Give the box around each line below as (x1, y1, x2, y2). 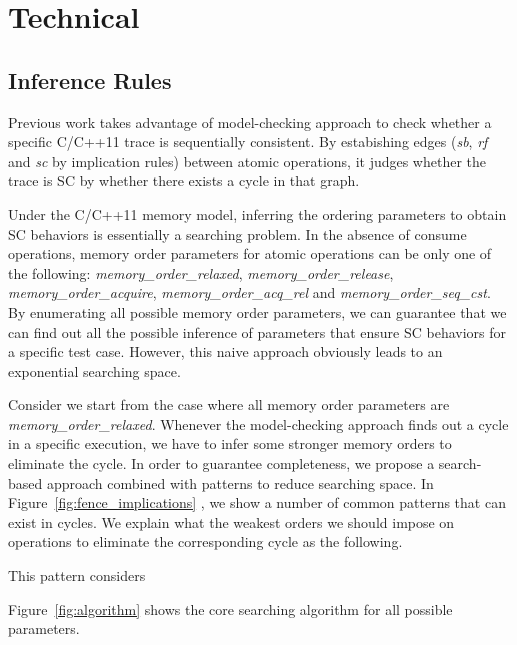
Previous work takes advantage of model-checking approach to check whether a (8, 111, 492, 132)
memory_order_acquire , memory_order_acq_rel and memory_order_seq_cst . (8, 282, 491, 303)
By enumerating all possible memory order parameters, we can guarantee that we (8, 301, 507, 322)
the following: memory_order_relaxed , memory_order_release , (8, 262, 394, 283)
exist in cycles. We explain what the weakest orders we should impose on (8, 511, 455, 532)
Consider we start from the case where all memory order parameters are (8, 394, 450, 415)
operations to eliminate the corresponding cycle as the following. (8, 531, 403, 552)
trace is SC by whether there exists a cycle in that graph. (8, 170, 360, 191)
